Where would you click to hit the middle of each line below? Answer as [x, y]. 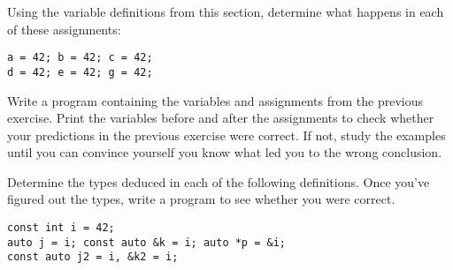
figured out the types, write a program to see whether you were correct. [201, 199]
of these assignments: [64, 29]
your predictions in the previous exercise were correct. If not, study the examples [226, 135]
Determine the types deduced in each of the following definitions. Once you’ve [219, 181]
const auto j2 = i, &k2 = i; [93, 257]
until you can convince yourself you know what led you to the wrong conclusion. [225, 152]
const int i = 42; [61, 228]
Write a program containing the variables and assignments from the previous [215, 100]
